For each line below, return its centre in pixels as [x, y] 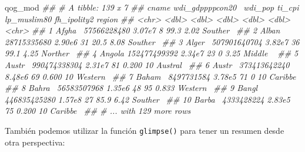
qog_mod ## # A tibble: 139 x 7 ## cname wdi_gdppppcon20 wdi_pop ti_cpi [152, 7]
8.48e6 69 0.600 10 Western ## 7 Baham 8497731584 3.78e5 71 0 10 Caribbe [150, 76]
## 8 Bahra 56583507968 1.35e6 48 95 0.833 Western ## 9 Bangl [131, 88]
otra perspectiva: [35, 142]
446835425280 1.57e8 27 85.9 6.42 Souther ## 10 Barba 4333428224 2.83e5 [148, 99]
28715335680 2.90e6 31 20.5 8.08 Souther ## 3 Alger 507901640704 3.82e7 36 [152, 41]
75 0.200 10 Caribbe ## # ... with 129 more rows [98, 111]
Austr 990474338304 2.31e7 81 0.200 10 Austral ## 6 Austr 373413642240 [147, 64]
